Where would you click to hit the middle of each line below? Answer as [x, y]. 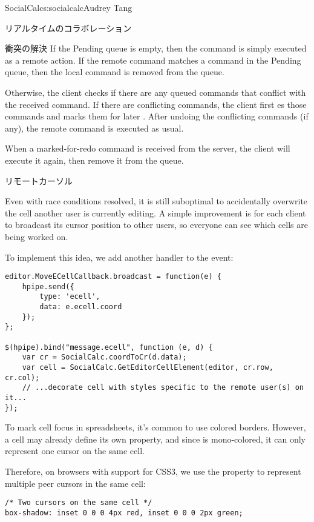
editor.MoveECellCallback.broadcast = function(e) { [113, 277]
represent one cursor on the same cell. [75, 451]
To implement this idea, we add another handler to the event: [119, 257]
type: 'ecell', [70, 297]
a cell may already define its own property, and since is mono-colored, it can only [155, 439]
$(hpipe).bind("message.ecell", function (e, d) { [109, 347]
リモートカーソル [39, 180]
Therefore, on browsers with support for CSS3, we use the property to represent [153, 471]
